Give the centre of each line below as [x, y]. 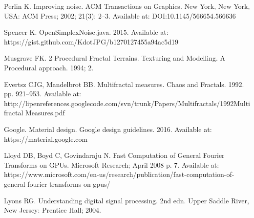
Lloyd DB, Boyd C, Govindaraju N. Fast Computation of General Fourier [114, 155]
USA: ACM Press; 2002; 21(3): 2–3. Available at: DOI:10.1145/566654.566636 [120, 15]
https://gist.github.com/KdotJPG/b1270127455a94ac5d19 [91, 41]
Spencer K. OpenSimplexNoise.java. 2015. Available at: [86, 32]
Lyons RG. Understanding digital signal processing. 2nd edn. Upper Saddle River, [127, 200]
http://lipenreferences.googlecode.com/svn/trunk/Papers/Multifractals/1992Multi [127, 103]
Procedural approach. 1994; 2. [49, 67]
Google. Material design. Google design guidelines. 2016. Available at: [108, 129]
